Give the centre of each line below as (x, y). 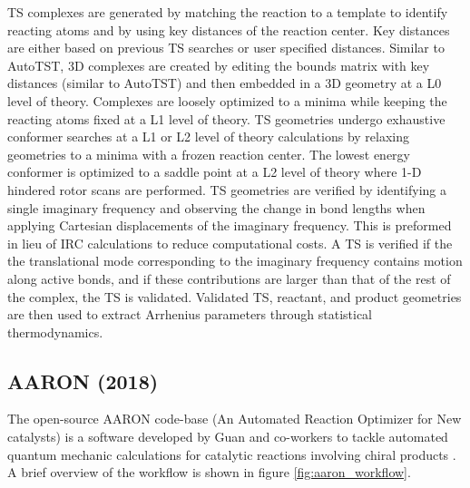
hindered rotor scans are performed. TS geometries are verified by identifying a (227, 189)
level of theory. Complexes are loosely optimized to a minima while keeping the (227, 100)
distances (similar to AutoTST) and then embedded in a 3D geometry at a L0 (225, 83)
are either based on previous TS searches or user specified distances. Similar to (226, 48)
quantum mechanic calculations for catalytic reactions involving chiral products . (232, 454)
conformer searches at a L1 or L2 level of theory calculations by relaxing (208, 137)
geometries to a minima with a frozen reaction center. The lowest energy (209, 154)
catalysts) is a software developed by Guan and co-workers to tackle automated (228, 437)
